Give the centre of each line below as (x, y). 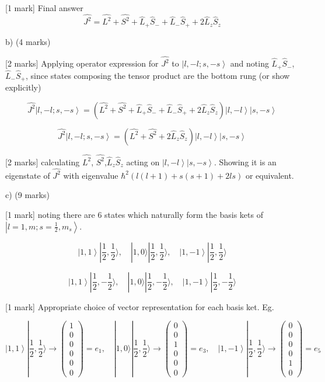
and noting (249, 63)
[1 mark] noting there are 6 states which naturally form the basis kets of (134, 215)
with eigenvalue (91, 175)
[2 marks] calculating (43, 162)
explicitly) (23, 87)
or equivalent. (270, 175)
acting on (143, 162)
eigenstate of (28, 175)
